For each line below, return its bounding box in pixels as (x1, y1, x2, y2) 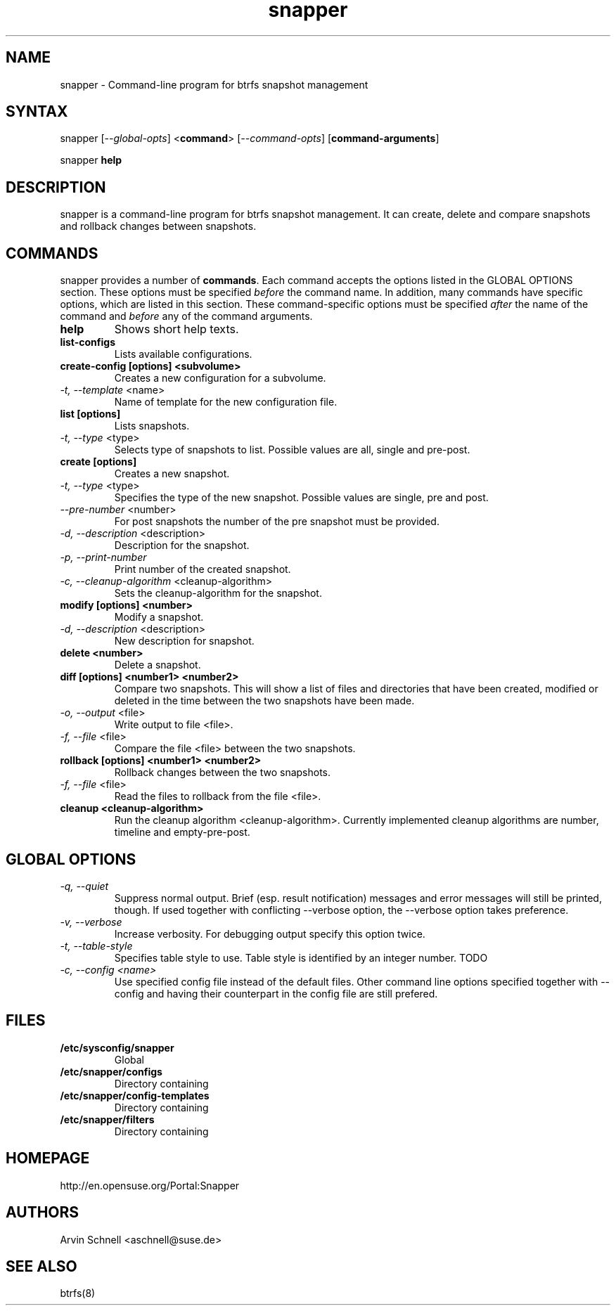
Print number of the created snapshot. (114, 563, 291, 576)
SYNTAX (6, 103, 68, 121)
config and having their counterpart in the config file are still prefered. (114, 987, 438, 1000)
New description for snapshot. (114, 635, 255, 647)
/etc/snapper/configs (60, 1065, 162, 1078)
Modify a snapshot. (114, 611, 204, 624)
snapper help (60, 154, 122, 167)
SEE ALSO (6, 1257, 77, 1275)
